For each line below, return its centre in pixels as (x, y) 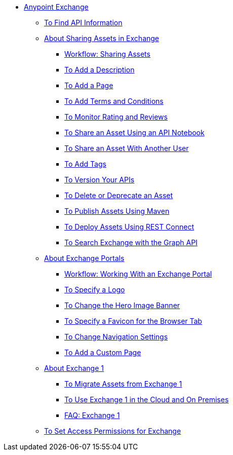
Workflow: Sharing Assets (107, 54)
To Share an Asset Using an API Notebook (134, 132)
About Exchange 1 (74, 368)
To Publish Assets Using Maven (117, 211)
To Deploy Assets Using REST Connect (129, 227)
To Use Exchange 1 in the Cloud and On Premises (147, 400)
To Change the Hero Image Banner (122, 305)
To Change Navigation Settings (116, 337)
